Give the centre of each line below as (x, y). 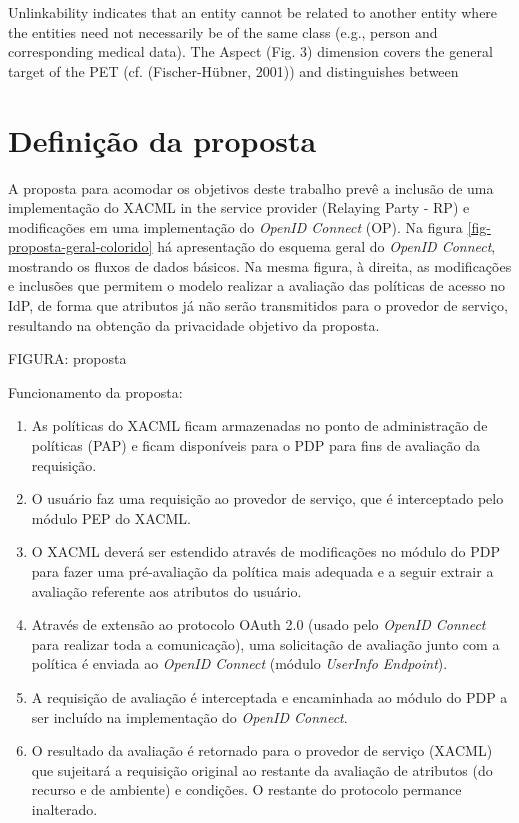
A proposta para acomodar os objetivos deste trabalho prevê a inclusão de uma (251, 187)
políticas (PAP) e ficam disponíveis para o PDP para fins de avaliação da (256, 445)
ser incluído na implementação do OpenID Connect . (189, 716)
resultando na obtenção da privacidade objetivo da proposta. (194, 324)
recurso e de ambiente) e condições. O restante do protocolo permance (246, 789)
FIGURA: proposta (67, 358)
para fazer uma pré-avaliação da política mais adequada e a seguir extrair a (262, 571)
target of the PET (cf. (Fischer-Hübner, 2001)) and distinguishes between (233, 70)
